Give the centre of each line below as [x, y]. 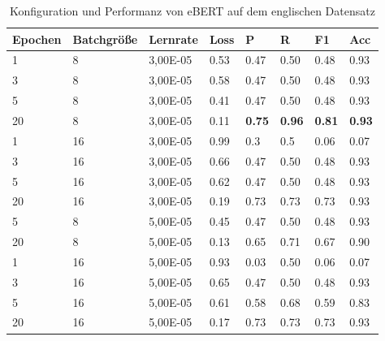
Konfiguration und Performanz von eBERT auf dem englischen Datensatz [192, 11]
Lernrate [173, 39]
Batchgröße [105, 39]
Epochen [37, 39]
